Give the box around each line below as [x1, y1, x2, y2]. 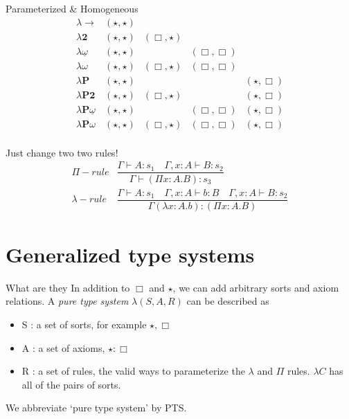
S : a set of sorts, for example [21, 317, 147, 331]
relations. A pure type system [6, 294, 129, 308]
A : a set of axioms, [21, 340, 105, 355]
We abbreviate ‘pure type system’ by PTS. [6, 400, 187, 415]
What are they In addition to [6, 280, 130, 294]
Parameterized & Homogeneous [6, 1, 138, 15]
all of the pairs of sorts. [21, 377, 121, 391]
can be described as [186, 294, 269, 308]
